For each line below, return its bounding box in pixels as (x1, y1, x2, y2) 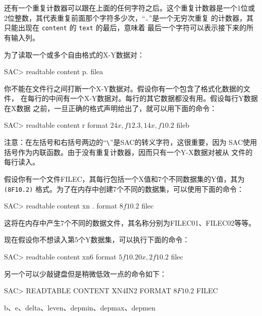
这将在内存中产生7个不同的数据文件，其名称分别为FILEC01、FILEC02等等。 (4, 217, 256, 228)
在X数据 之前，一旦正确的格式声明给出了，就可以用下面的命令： (4, 102, 217, 113)
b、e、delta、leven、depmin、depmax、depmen (4, 302, 155, 312)
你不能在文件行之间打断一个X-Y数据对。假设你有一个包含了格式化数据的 (4, 83, 243, 93)
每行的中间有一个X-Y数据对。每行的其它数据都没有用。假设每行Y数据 (27, 93, 258, 103)
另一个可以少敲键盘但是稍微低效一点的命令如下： (4, 268, 167, 279)
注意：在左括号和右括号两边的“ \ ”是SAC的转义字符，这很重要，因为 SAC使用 (4, 137, 257, 147)
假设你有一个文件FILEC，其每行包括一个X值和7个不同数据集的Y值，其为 (4, 173, 245, 184)
